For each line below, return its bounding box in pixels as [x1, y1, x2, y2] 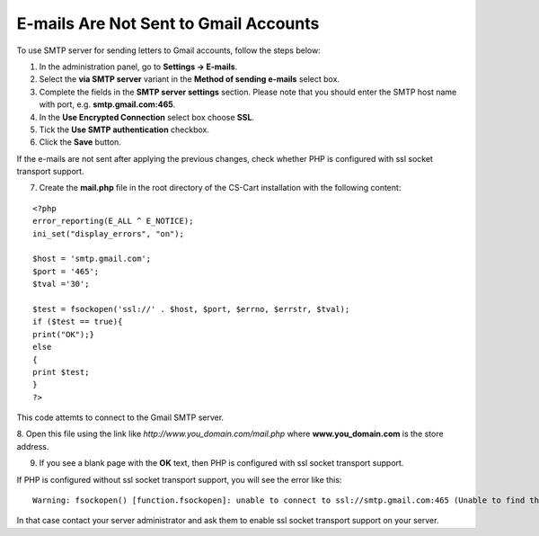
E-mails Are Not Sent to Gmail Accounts [16, 13, 320, 33]
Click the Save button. [39, 137, 121, 147]
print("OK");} [32, 329, 94, 339]
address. [16, 441, 49, 451]
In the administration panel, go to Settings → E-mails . [39, 61, 238, 72]
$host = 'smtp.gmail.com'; [32, 254, 152, 264]
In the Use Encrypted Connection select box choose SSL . [39, 112, 255, 122]
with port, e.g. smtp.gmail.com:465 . [39, 99, 176, 110]
